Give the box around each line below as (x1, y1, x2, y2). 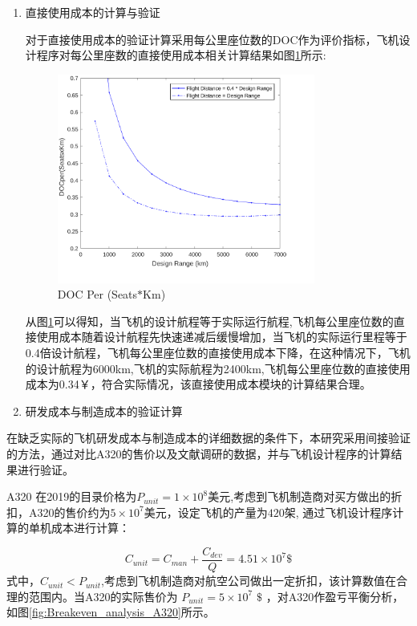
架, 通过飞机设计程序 (284, 503, 393, 520)
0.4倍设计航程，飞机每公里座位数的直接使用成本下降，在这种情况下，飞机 (25, 344, 411, 361)
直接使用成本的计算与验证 (25, 4, 160, 20)
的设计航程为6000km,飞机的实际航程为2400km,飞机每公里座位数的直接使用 (25, 360, 411, 376)
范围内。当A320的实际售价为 (28, 587, 178, 604)
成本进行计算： (51, 519, 130, 536)
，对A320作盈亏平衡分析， (265, 587, 404, 604)
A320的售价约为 (28, 503, 111, 520)
